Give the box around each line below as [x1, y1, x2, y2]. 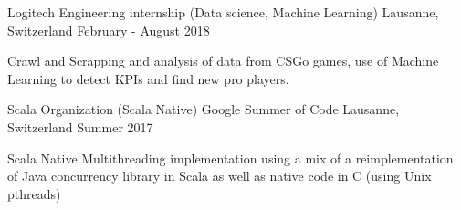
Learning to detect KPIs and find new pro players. [7, 68, 289, 88]
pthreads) [7, 184, 61, 203]
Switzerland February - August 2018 [7, 20, 210, 39]
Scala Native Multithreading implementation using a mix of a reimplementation [7, 148, 454, 167]
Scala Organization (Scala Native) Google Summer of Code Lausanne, [7, 100, 400, 119]
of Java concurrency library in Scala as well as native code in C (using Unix [7, 166, 432, 185]
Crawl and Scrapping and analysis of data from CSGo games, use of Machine [7, 51, 439, 70]
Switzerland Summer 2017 [7, 117, 153, 136]
